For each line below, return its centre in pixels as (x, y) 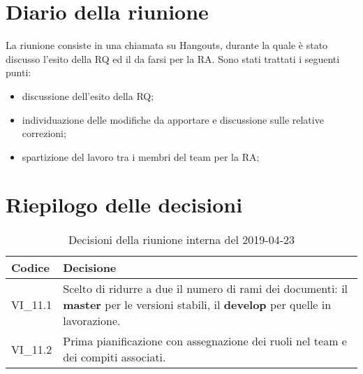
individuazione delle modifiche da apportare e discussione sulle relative (173, 119)
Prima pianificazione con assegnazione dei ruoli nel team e (205, 341)
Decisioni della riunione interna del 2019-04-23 (181, 240)
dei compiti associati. (114, 357)
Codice (30, 268)
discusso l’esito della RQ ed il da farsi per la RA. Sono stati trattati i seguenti (173, 58)
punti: (18, 72)
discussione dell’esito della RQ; (88, 95)
